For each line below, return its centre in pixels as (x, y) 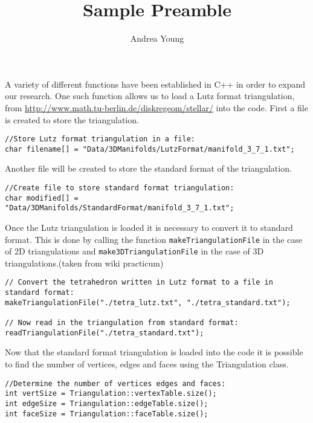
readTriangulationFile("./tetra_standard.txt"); (105, 333)
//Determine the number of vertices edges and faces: (115, 383)
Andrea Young (157, 38)
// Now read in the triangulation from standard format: (122, 323)
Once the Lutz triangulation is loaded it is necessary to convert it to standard (149, 227)
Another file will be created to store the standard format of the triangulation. (148, 168)
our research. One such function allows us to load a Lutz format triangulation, (150, 96)
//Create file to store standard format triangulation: (120, 188)
